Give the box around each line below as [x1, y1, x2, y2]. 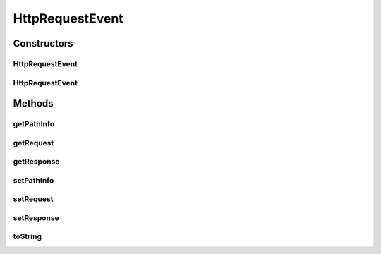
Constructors [13, 37, 73, 49]
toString [13, 231, 42, 241]
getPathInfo [13, 119, 55, 129]
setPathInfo [13, 175, 54, 185]
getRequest [13, 138, 54, 147]
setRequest [13, 194, 54, 204]
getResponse [13, 157, 60, 167]
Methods [13, 97, 54, 109]
